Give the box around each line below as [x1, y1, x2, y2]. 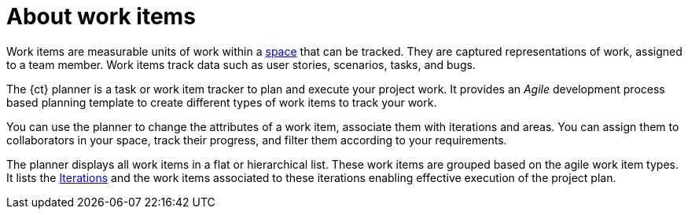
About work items [6, 3, 196, 30]
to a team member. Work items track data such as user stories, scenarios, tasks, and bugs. [6, 57, 476, 71]
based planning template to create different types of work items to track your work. [6, 95, 437, 109]
